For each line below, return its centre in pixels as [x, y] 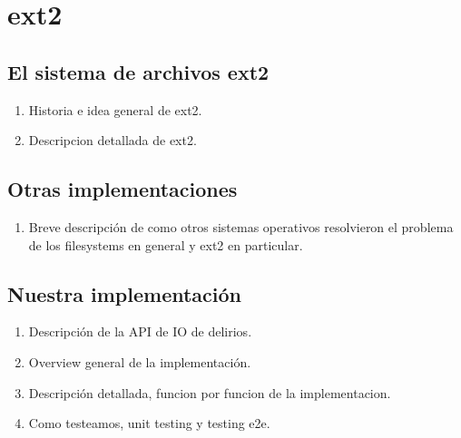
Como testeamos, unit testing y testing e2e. [149, 423]
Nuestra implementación [125, 293]
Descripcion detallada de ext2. [113, 140]
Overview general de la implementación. [140, 361]
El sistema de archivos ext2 [138, 71]
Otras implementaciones [123, 189]
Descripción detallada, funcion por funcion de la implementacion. [210, 392]
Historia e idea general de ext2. [115, 109]
